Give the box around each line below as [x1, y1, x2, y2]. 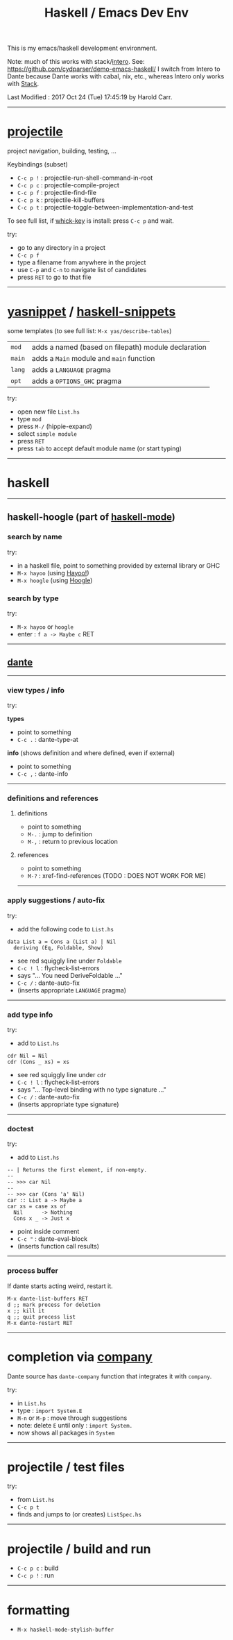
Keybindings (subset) [7, 160, 68, 169]
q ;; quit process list [7, 1313, 76, 1320]
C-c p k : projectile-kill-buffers [17, 196, 105, 204]
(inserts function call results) [17, 1242, 99, 1251]
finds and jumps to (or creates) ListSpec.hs [17, 1510, 142, 1519]
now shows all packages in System [17, 1428, 115, 1437]
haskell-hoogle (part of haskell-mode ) [7, 512, 175, 523]
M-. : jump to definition [27, 830, 92, 838]
